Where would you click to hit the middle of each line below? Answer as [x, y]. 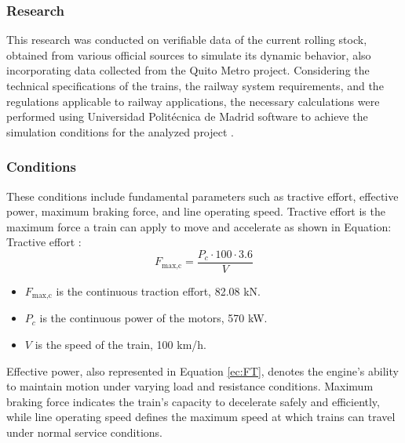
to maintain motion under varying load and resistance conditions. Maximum [190, 386]
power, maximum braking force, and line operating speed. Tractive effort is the [196, 211]
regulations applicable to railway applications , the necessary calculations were [193, 101]
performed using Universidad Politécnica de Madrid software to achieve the [187, 116]
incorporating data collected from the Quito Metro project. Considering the [188, 70]
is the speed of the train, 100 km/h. [120, 345]
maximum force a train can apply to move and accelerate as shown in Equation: [199, 226]
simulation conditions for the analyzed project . [120, 131]
